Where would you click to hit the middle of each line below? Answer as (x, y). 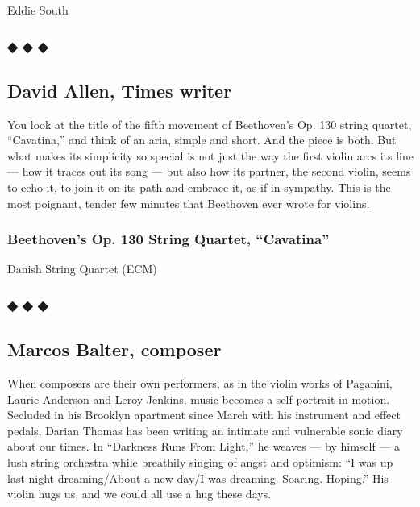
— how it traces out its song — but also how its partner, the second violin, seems (209, 171)
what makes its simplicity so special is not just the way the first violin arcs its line (211, 155)
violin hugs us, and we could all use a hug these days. (139, 494)
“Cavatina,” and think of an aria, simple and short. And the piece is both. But (202, 140)
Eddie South (38, 10)
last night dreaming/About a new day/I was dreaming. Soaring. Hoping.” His (198, 478)
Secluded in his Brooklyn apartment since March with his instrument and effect (204, 415)
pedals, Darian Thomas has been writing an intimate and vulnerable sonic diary (205, 430)
